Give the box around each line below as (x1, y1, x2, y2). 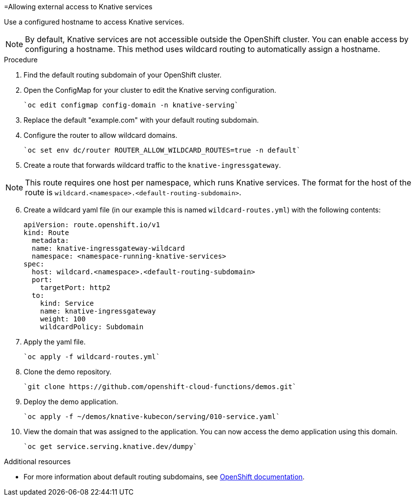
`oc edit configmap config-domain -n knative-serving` (24, 101, 239, 109)
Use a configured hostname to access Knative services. (4, 18, 184, 26)
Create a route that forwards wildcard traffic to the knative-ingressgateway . (24, 161, 281, 169)
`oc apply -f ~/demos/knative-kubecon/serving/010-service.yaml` (24, 413, 280, 421)
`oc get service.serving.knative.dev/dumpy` (24, 443, 198, 450)
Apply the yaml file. (24, 338, 86, 346)
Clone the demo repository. (24, 368, 112, 376)
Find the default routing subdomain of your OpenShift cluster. (24, 71, 222, 79)
